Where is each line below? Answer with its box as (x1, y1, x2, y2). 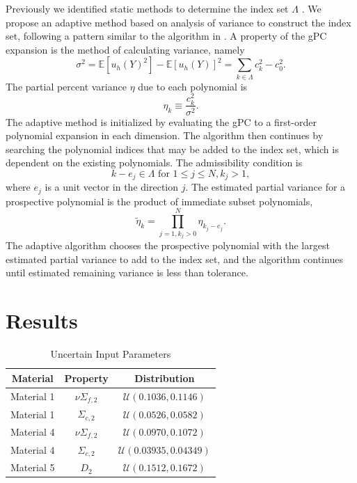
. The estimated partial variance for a (185, 180, 346, 194)
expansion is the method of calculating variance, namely (6, 42, 245, 56)
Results (6, 306, 78, 335)
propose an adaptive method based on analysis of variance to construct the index (6, 15, 351, 29)
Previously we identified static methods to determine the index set (6, 1, 289, 15)
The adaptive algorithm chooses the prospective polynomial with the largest (6, 238, 330, 253)
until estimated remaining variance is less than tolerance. (6, 265, 248, 280)
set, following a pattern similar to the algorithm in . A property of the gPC (6, 29, 327, 43)
